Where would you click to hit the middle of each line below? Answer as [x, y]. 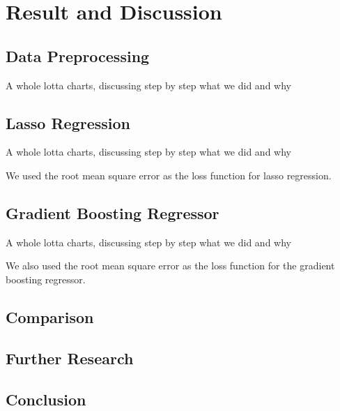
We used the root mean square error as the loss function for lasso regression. [169, 175]
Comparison [50, 316]
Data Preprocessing [78, 55]
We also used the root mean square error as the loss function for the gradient [170, 266]
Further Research [70, 358]
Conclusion [46, 399]
